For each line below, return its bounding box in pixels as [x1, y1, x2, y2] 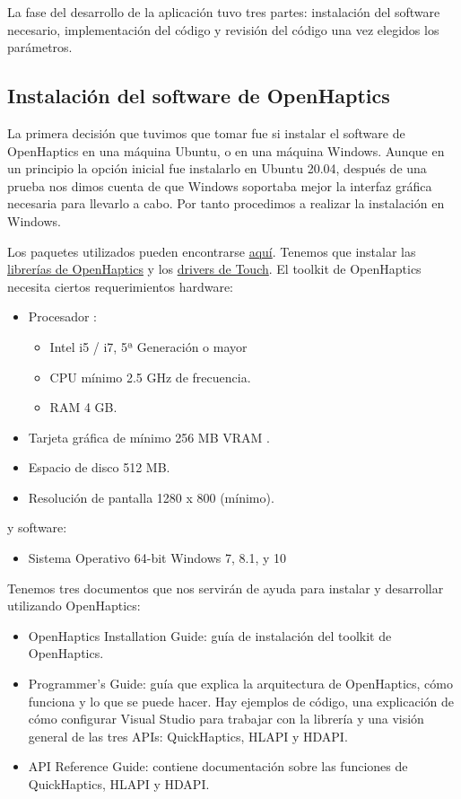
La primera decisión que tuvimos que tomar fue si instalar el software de [7, 123, 405, 142]
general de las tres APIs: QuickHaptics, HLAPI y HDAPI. [28, 726, 348, 745]
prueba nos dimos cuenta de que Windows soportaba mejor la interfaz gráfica [7, 176, 432, 195]
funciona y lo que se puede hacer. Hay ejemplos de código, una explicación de [28, 691, 455, 710]
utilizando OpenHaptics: [7, 596, 141, 615]
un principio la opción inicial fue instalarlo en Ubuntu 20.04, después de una [7, 159, 427, 178]
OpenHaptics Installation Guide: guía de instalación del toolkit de [28, 626, 392, 645]
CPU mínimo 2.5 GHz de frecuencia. [49, 367, 251, 386]
